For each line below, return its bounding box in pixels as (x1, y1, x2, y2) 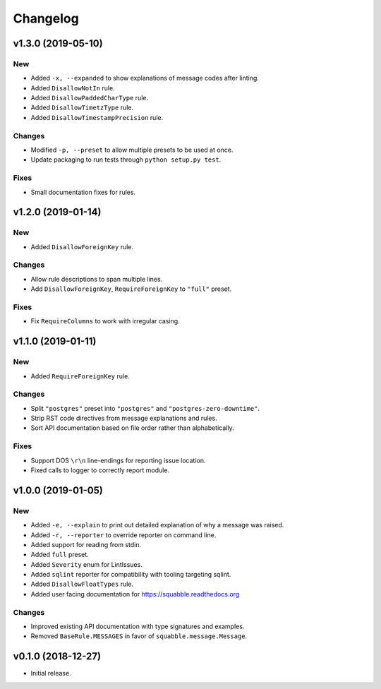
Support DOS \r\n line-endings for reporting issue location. (30, 456, 206, 465)
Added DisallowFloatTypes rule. (30, 580, 134, 589)
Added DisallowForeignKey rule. (30, 242, 134, 251)
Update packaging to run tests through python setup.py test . (30, 155, 222, 164)
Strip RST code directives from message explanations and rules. (30, 414, 218, 423)
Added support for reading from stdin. (30, 540, 141, 549)
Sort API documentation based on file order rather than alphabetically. (30, 424, 234, 432)
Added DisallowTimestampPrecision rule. (30, 113, 164, 121)
